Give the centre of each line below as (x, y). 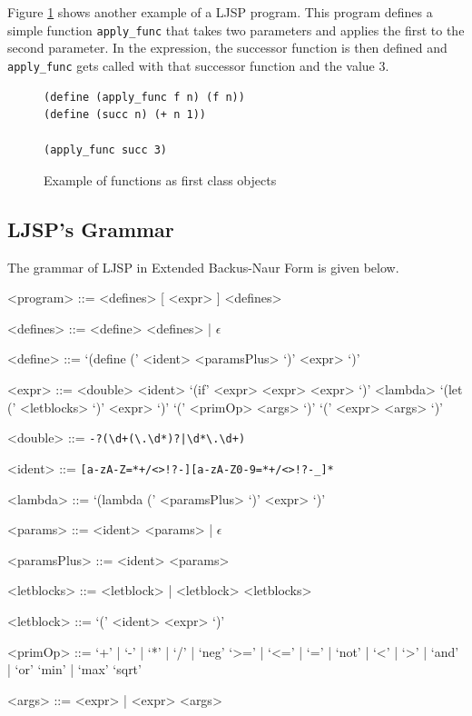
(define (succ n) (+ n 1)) (125, 115)
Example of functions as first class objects (160, 179)
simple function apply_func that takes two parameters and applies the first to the (236, 30)
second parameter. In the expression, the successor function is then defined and (227, 48)
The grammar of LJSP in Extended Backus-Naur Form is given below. (203, 267)
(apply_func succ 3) (106, 150)
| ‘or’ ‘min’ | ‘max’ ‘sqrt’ (74, 669)
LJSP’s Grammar (91, 229)
